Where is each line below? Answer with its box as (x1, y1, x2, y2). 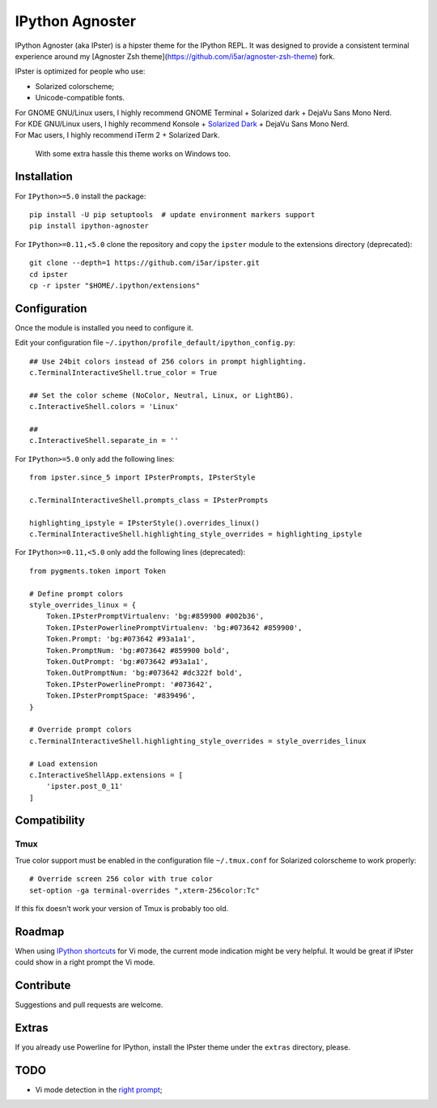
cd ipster (29, 270, 68, 279)
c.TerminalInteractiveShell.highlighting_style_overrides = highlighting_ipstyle (29, 530, 363, 539)
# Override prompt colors (29, 725, 133, 735)
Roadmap (15, 924, 65, 939)
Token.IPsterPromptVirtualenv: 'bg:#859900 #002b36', (45, 612, 265, 621)
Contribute (15, 978, 71, 992)
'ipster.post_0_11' (45, 782, 124, 791)
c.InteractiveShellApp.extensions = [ (29, 770, 184, 779)
